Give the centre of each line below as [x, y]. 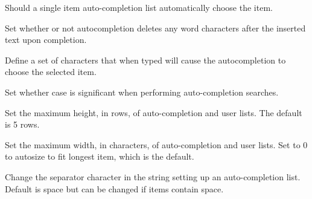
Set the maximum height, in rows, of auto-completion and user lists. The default [154, 112]
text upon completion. [46, 40]
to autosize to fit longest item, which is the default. [100, 156]
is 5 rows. [22, 124]
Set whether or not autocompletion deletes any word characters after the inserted [155, 28]
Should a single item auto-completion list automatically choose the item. [139, 7]
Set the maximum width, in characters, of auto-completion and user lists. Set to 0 [156, 144]
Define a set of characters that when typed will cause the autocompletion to [145, 60]
